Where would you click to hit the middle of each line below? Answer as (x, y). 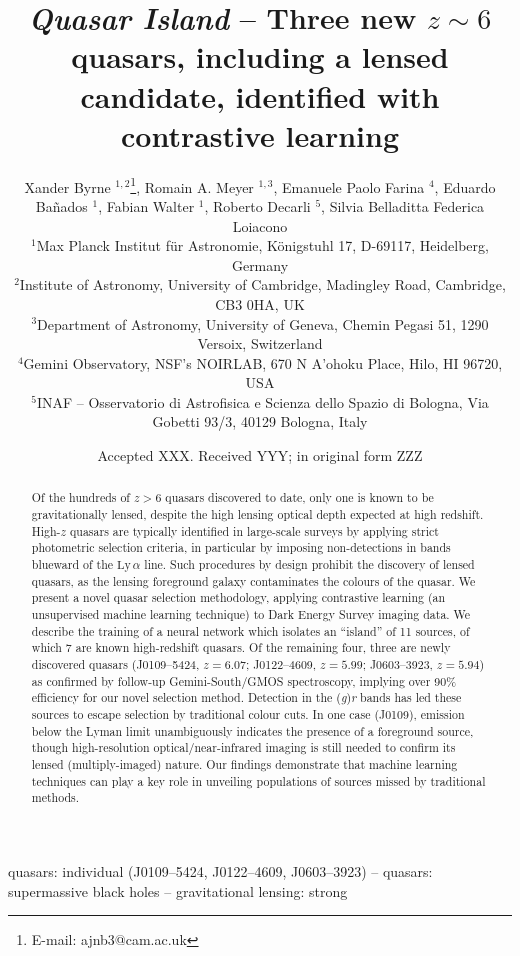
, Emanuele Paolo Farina (349, 186)
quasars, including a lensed (260, 56)
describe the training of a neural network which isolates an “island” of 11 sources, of (250, 630)
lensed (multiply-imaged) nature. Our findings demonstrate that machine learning (244, 763)
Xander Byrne (67, 186)
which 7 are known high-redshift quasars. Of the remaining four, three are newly (241, 647)
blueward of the (72, 564)
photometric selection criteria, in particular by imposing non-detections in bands (241, 547)
